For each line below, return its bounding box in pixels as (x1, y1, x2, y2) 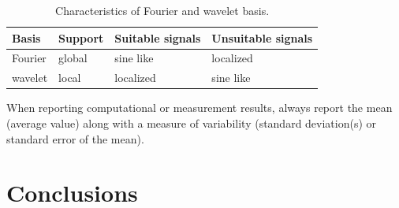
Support (58, 29, 104, 46)
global (58, 50, 88, 66)
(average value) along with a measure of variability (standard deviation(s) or (6, 114, 377, 131)
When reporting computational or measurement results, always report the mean (6, 99, 393, 116)
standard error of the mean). (6, 130, 144, 147)
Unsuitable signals (211, 29, 313, 46)
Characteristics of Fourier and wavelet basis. (55, 2, 270, 18)
